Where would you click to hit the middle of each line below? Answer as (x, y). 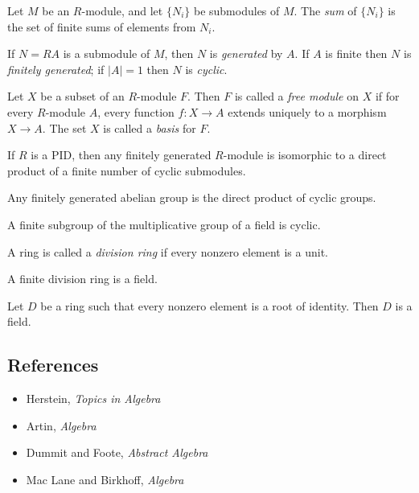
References (53, 365)
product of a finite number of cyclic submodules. (127, 170)
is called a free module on (296, 96)
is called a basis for (150, 127)
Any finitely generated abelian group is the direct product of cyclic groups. (192, 197)
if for (387, 96)
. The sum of (325, 10)
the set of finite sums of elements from (102, 26)
